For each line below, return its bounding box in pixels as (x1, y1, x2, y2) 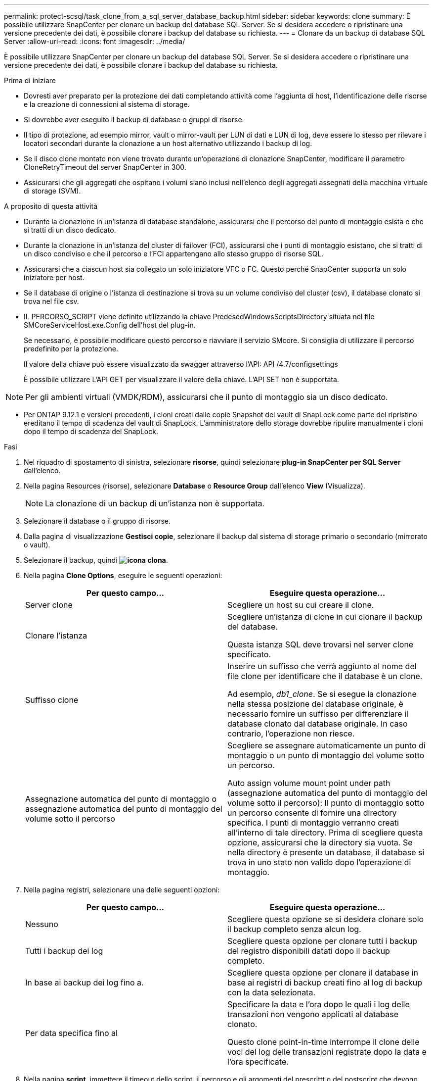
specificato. (227, 649, 271, 659)
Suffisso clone (25, 695, 79, 705)
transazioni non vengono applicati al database (227, 1009, 399, 1019)
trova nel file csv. (24, 297, 79, 305)
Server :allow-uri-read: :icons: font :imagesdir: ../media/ (4, 37, 185, 46)
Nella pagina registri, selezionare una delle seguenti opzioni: (24, 885, 220, 894)
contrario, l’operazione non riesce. (227, 729, 355, 738)
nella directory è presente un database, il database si (227, 847, 425, 857)
